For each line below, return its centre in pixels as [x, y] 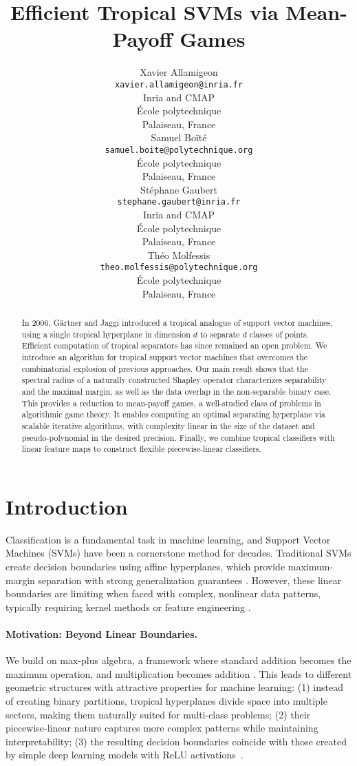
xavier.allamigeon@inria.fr [179, 84]
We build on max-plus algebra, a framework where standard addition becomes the [178, 660]
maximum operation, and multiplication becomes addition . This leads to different [179, 673]
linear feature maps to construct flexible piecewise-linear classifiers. [141, 449]
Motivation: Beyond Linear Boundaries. [101, 634]
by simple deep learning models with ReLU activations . [125, 755]
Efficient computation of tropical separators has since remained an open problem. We [174, 345]
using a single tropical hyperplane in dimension [106, 334]
